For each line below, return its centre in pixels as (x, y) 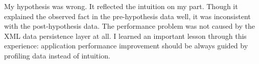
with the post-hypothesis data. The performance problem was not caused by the (129, 26)
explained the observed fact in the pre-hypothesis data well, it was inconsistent (127, 16)
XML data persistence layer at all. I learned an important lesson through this (125, 36)
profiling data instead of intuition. (57, 55)
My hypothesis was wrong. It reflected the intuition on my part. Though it (121, 6)
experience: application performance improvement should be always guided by (126, 46)
